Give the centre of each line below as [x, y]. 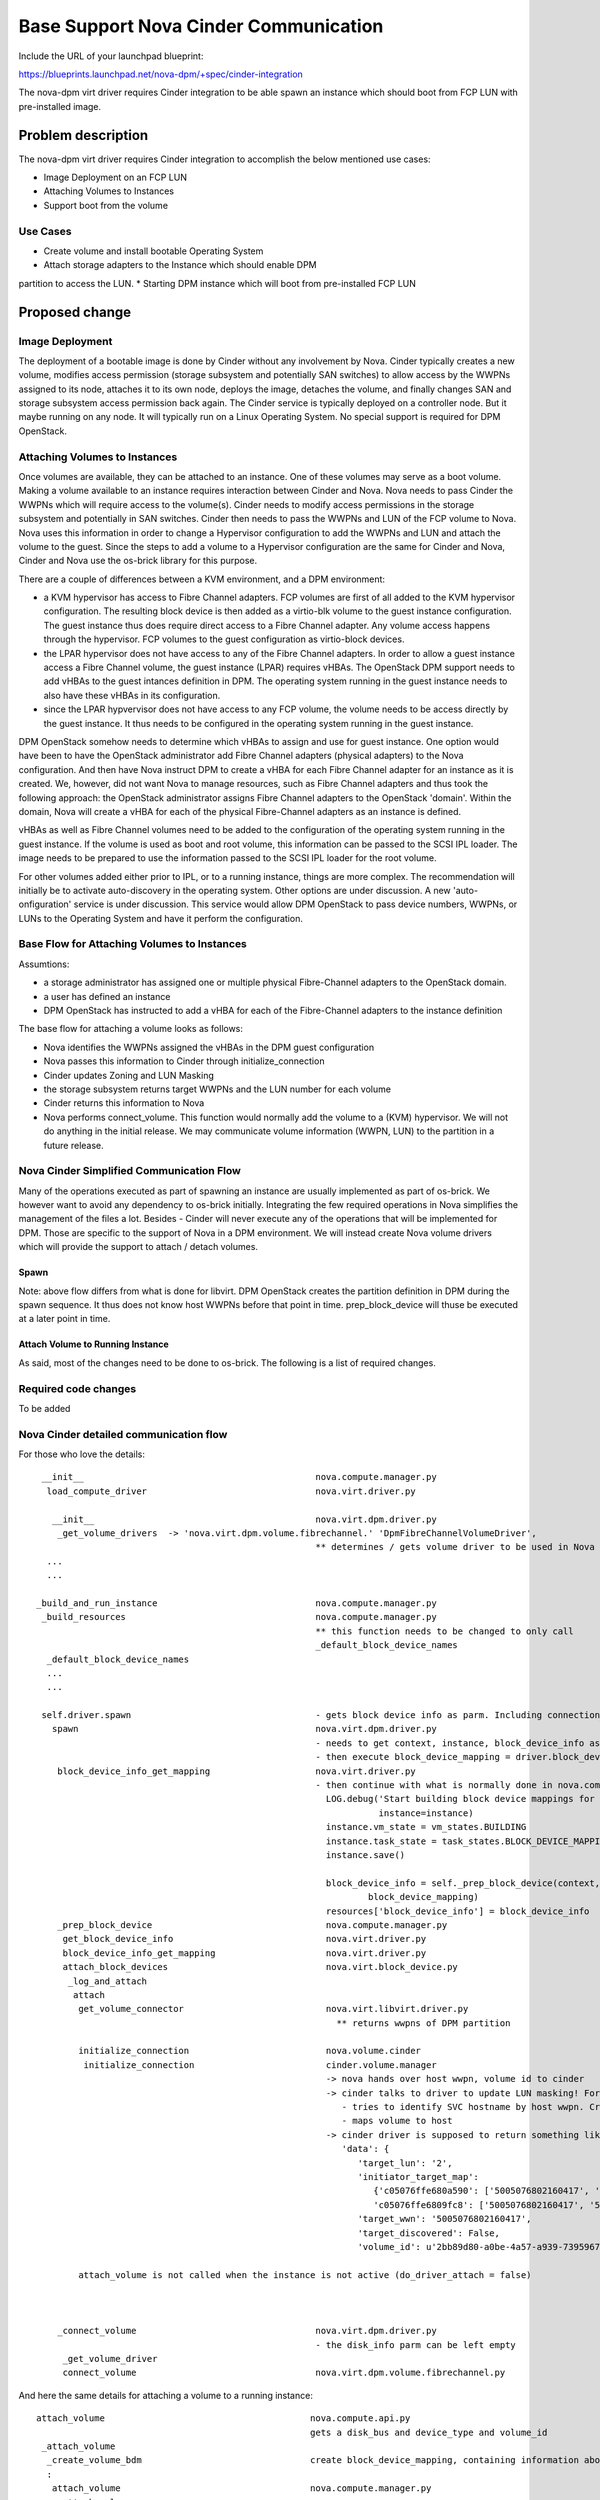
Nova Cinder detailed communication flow [123, 1434]
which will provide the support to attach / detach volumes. [138, 1247]
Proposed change [75, 311]
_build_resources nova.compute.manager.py [239, 1617]
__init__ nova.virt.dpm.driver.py [244, 1519]
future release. [73, 1145]
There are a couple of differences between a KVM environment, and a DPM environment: [201, 579]
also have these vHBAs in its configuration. [132, 695]
